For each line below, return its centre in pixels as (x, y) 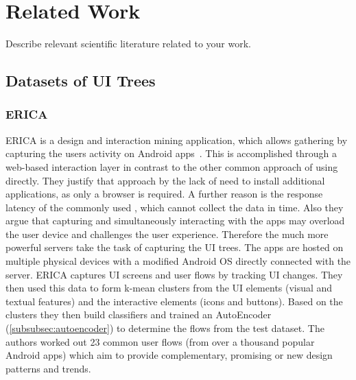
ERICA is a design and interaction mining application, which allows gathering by (177, 140)
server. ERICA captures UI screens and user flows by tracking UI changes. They (174, 274)
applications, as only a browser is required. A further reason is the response (164, 194)
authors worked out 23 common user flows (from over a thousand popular (160, 341)
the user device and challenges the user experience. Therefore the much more (167, 234)
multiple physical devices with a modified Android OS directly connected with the (178, 261)
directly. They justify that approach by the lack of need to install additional (165, 180)
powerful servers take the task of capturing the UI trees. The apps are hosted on (175, 247)
